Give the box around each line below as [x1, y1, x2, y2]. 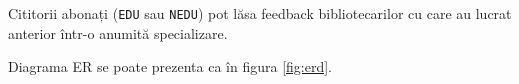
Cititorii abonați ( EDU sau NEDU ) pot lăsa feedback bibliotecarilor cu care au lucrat [8, 3, 512, 23]
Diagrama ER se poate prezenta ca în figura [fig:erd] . [8, 56, 333, 77]
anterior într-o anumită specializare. [8, 22, 228, 43]
